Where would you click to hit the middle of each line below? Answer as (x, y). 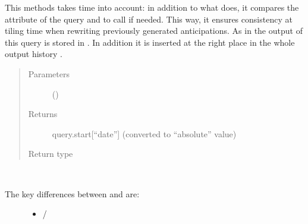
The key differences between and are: (72, 193)
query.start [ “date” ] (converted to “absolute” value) (144, 133)
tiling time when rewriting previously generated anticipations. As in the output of (154, 31)
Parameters (49, 73)
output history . (34, 54)
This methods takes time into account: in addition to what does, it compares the (152, 7)
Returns (43, 114)
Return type (51, 154)
